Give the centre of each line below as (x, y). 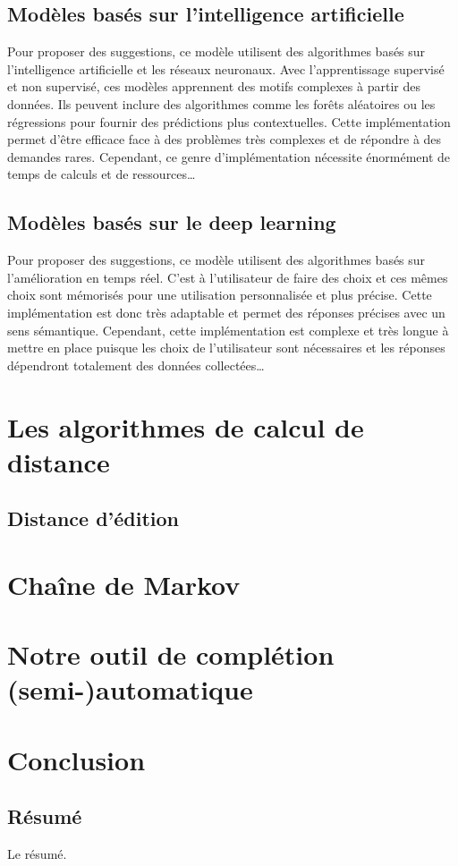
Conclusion (76, 759)
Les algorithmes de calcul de (186, 426)
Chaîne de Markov (124, 584)
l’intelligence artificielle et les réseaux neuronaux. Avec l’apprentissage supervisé (226, 68)
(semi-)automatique (130, 689)
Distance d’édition (93, 518)
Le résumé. (37, 854)
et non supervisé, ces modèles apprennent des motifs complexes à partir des (214, 86)
